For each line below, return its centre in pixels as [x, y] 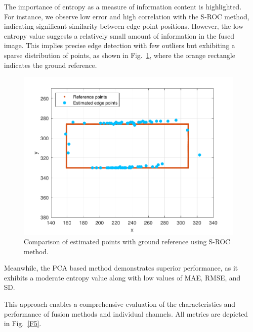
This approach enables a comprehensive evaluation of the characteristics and [120, 304]
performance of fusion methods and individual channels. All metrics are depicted [126, 313]
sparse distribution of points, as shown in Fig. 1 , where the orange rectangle [120, 55]
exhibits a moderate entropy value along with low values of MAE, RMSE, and [122, 277]
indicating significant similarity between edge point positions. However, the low [124, 26]
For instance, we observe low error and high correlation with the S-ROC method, [127, 16]
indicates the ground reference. [51, 65]
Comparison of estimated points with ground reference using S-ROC [127, 242]
